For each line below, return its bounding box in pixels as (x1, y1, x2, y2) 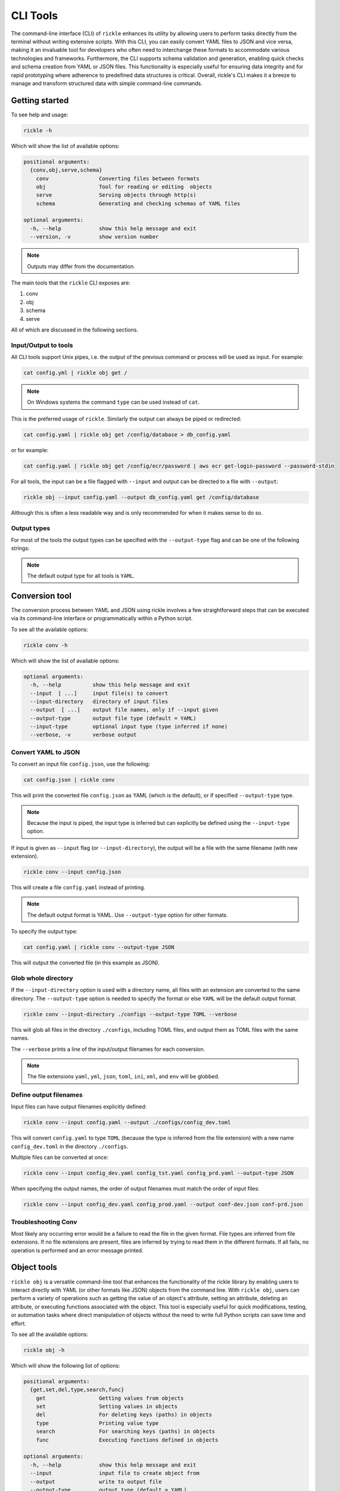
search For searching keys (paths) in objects (36, 1428, 216, 1435)
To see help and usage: (11, 111, 68, 118)
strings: (11, 545, 30, 552)
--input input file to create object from (30, 1470, 199, 1477)
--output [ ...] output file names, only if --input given (30, 707, 219, 713)
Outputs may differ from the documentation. (27, 262, 135, 270)
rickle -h (23, 127, 52, 134)
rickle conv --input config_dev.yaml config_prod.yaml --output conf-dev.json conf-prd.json (23, 1201, 303, 1208)
